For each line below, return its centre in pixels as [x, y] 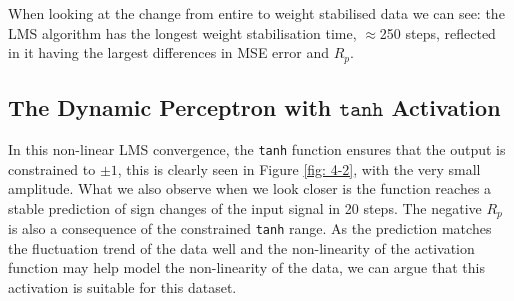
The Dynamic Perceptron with [170, 107]
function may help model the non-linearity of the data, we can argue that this [246, 267]
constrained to [52, 168]
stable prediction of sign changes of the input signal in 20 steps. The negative [245, 207]
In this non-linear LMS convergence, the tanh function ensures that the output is [257, 148]
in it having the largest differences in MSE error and [169, 52]
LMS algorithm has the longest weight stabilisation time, [182, 32]
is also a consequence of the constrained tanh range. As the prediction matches [250, 228]
